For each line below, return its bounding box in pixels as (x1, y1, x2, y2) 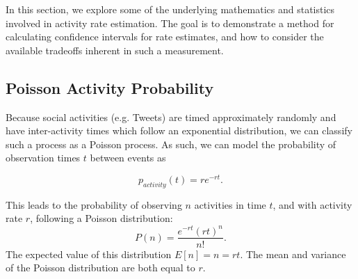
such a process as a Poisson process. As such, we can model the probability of (6, 136, 336, 151)
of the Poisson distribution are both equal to (6, 260, 195, 275)
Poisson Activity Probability (6, 77, 214, 98)
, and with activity (272, 197, 352, 212)
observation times (6, 150, 81, 165)
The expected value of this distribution (6, 246, 172, 261)
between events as (90, 150, 166, 165)
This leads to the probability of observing (6, 197, 182, 212)
